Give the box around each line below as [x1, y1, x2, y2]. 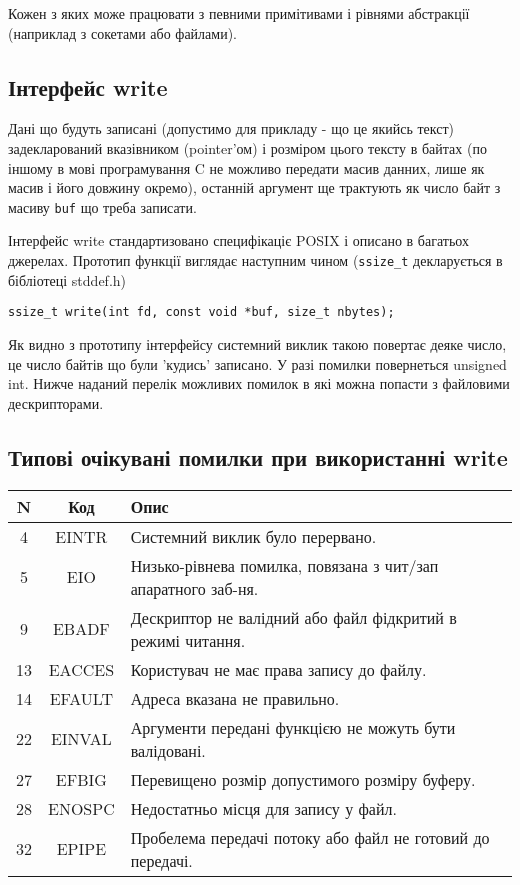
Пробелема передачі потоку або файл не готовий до [130, 825, 490, 849]
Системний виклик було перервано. [130, 524, 377, 548]
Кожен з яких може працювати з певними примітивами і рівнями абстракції [8, 3, 470, 23]
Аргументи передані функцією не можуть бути [130, 715, 456, 739]
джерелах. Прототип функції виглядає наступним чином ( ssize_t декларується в [8, 250, 503, 271]
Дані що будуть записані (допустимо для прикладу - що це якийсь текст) [8, 118, 455, 139]
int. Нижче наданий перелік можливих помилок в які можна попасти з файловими [8, 373, 510, 394]
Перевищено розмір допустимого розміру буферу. [130, 767, 476, 791]
